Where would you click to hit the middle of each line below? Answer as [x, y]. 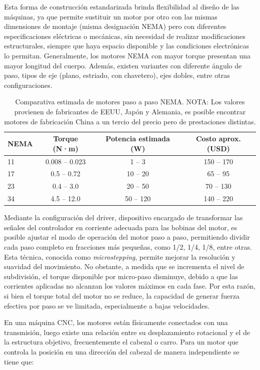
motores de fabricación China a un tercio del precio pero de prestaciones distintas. [130, 121]
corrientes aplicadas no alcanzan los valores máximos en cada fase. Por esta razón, [130, 286]
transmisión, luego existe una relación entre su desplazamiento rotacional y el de [127, 332]
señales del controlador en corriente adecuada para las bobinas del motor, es [121, 227]
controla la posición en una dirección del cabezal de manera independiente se [122, 351]
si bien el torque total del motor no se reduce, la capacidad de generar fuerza [122, 295]
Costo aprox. [218, 139]
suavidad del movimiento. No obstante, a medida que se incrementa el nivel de [124, 266]
